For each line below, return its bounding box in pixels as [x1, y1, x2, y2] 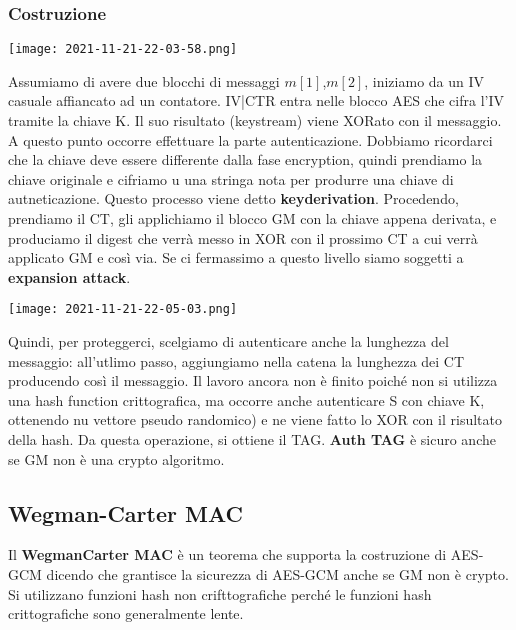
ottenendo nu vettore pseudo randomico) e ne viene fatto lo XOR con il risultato [8, 409, 502, 430]
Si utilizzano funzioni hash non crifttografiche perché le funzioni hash [8, 583, 432, 604]
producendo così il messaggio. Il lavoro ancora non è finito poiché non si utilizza [8, 370, 498, 391]
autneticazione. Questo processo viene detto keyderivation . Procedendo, [8, 188, 459, 209]
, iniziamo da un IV [364, 70, 485, 91]
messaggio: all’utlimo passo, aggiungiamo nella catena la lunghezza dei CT [8, 350, 465, 371]
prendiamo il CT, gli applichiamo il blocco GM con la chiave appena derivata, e [8, 208, 497, 229]
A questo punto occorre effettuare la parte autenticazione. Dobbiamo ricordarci [8, 129, 493, 150]
